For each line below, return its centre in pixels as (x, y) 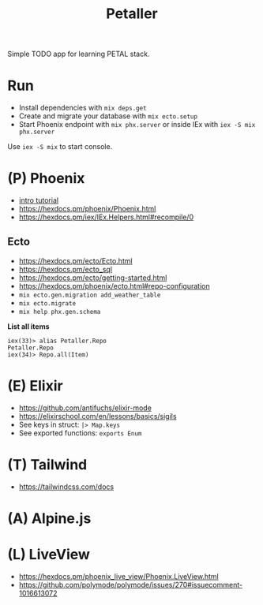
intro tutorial (39, 200)
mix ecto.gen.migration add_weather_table (90, 295)
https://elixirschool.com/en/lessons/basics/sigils (98, 416)
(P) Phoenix (46, 179)
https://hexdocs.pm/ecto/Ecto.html (75, 260)
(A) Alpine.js (49, 518)
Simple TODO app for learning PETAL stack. (79, 54)
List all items (28, 326)
